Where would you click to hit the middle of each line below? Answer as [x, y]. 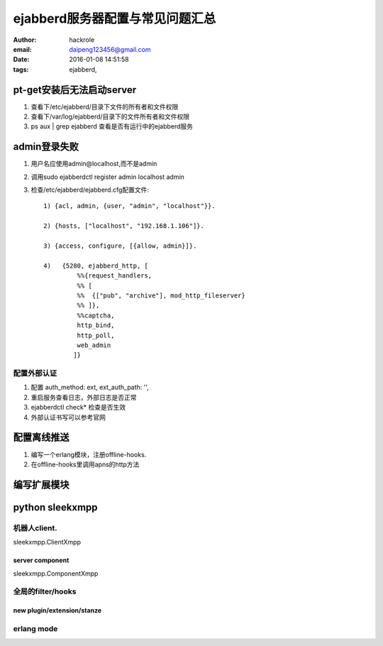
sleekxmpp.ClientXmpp [47, 542]
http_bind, [96, 325]
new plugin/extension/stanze [57, 611]
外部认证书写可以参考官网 [68, 417]
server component [41, 560]
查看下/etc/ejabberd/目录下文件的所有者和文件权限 [105, 106]
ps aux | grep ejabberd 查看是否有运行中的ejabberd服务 [112, 126]
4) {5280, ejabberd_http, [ [96, 265]
